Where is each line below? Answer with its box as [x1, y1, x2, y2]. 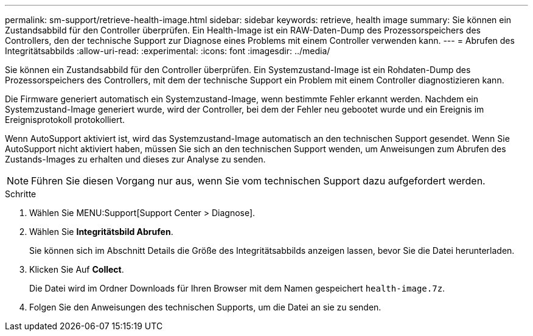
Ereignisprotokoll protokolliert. [5, 114, 125, 125]
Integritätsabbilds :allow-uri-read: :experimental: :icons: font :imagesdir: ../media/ [5, 46, 330, 56]
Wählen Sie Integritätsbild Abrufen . [29, 226, 173, 237]
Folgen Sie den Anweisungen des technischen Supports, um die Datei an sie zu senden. [29, 302, 381, 312]
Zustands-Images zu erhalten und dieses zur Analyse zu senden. [5, 154, 266, 164]
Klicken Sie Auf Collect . [29, 264, 124, 275]
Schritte [5, 189, 37, 199]
